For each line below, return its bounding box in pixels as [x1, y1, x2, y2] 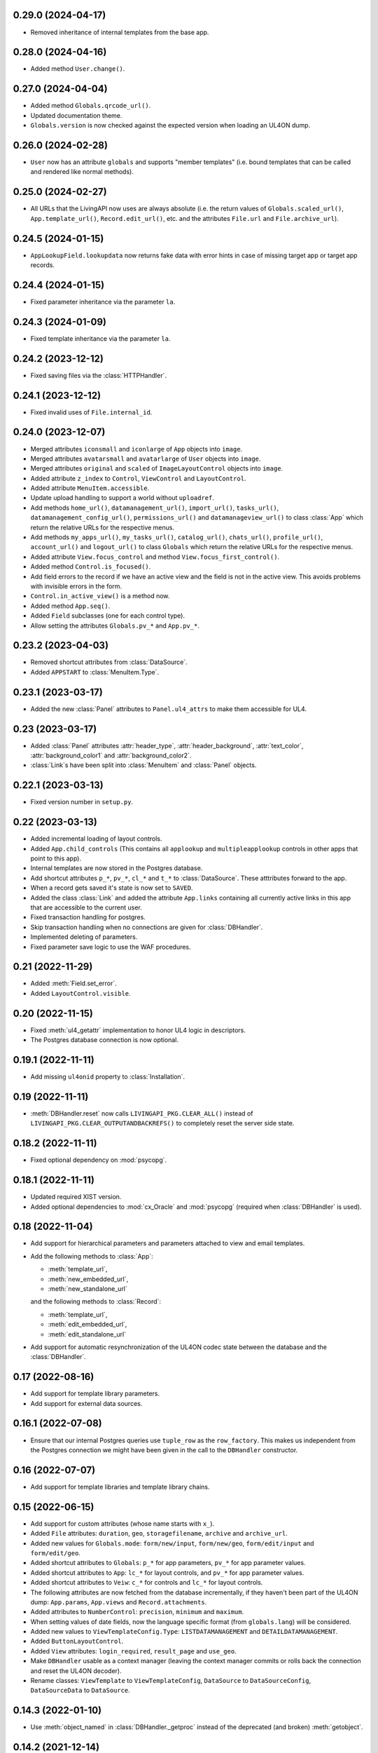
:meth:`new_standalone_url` [48, 1285, 127, 1293]
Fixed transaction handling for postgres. [30, 913, 146, 921]
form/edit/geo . [30, 1548, 80, 1557]
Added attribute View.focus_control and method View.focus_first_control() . [30, 553, 280, 561]
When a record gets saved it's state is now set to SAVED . [30, 884, 193, 892]
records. [30, 261, 55, 269]
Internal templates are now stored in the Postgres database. [30, 864, 203, 872]
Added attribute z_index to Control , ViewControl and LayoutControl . [30, 474, 246, 482]
